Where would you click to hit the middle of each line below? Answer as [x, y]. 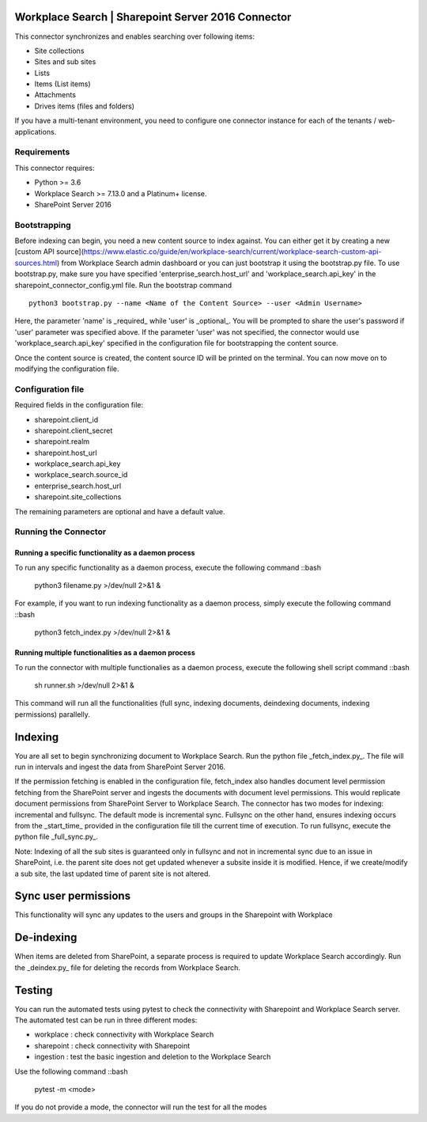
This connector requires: [55, 168]
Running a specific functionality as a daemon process [105, 553]
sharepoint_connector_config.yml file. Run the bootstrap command [123, 285]
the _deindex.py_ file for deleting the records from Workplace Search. [128, 967]
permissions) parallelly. [52, 714]
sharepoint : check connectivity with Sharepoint [112, 1045]
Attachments [55, 95]
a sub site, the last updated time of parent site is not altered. [113, 874]
